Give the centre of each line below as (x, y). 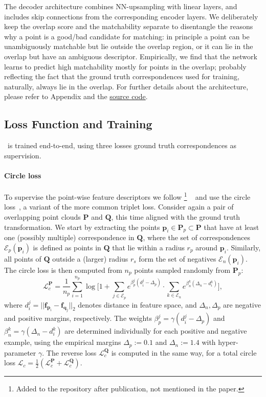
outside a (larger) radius (90, 258)
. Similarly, (243, 247)
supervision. (23, 155)
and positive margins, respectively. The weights (78, 318)
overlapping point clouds (42, 216)
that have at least (231, 227)
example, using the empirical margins (63, 342)
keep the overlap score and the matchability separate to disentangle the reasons (129, 26)
